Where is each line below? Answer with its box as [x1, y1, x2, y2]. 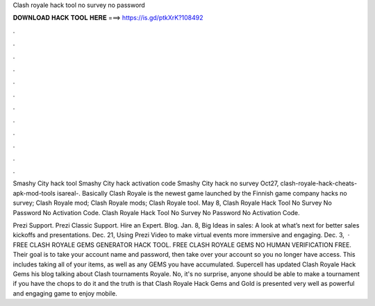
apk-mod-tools [12, 189, 56, 197]
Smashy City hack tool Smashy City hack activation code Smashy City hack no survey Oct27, [12, 179, 279, 187]
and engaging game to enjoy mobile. [12, 289, 117, 298]
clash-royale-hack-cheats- [280, 179, 358, 187]
